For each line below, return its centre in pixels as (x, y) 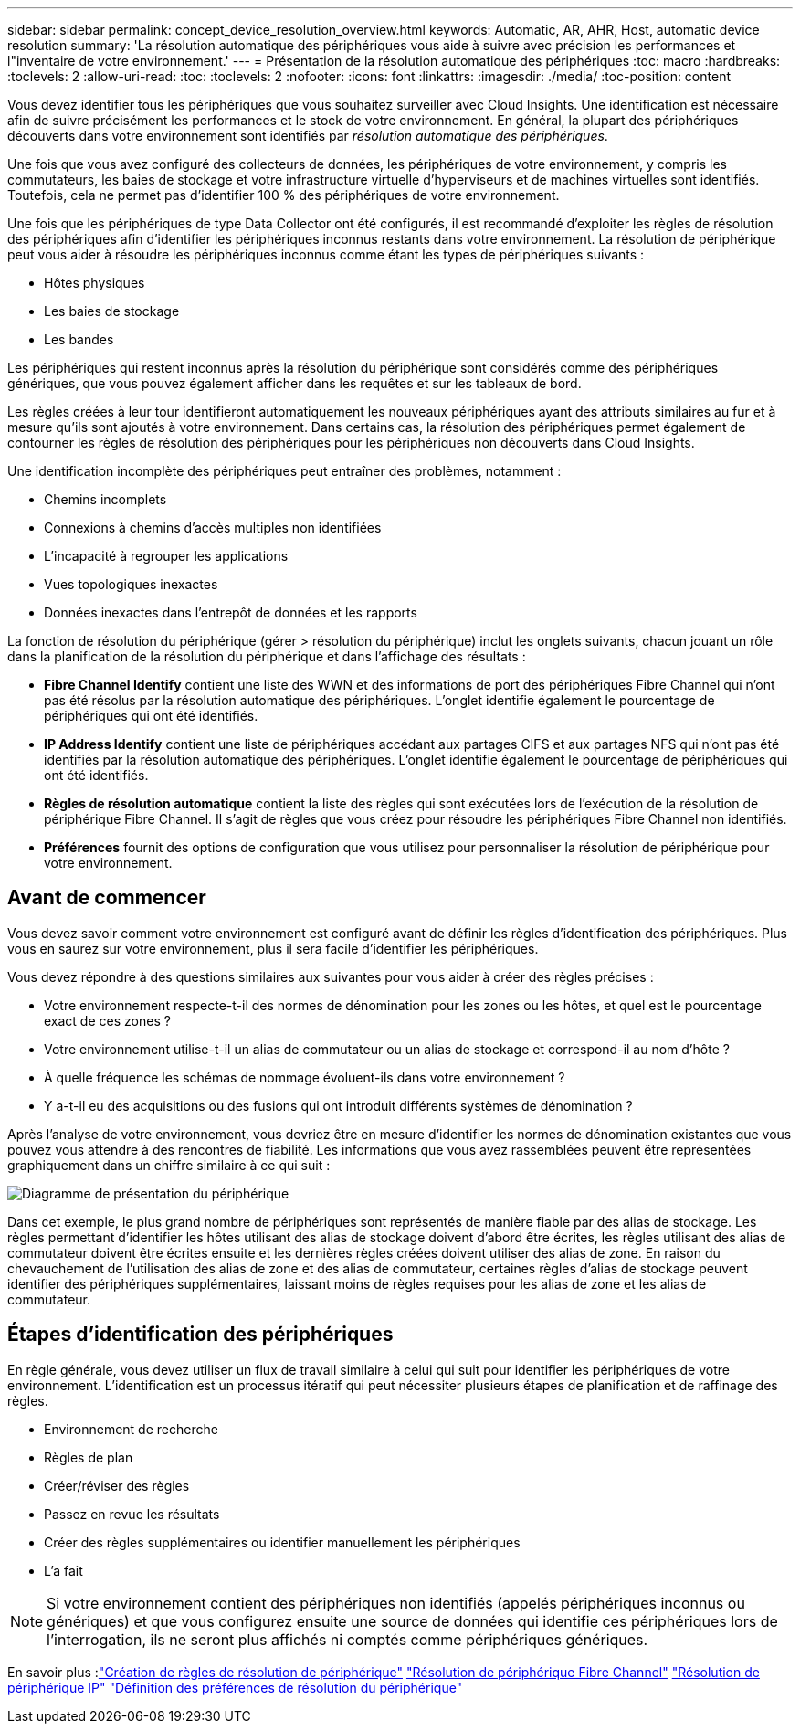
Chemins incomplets (105, 499)
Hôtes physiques (95, 283)
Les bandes (79, 339)
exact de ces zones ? (107, 1020)
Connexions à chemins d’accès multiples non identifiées (213, 528)
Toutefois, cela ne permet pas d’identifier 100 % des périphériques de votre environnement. (284, 195)
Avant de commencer (107, 898)
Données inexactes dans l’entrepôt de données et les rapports (231, 612)
